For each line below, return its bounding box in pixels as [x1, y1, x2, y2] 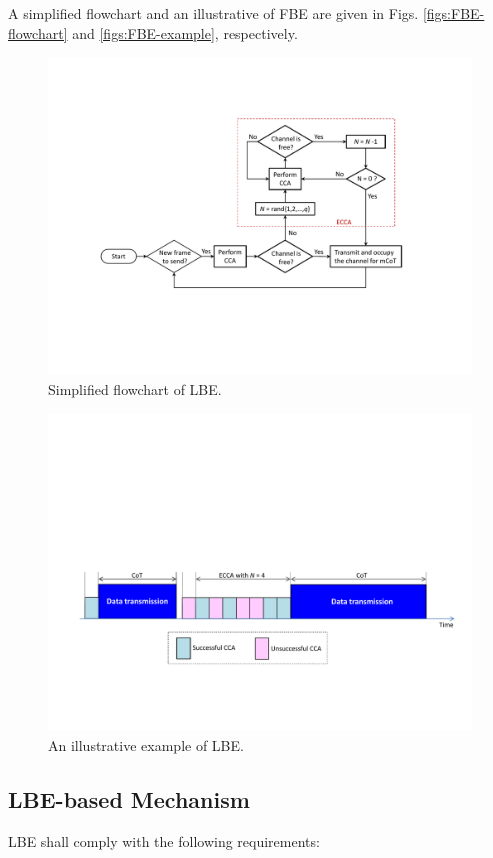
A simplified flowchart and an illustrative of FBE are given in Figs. [8, 3, 419, 23]
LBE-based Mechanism [8, 783, 250, 814]
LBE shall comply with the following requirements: [8, 830, 320, 851]
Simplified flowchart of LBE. [48, 378, 222, 399]
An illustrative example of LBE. [48, 734, 244, 755]
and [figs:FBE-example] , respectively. [72, 22, 298, 43]
